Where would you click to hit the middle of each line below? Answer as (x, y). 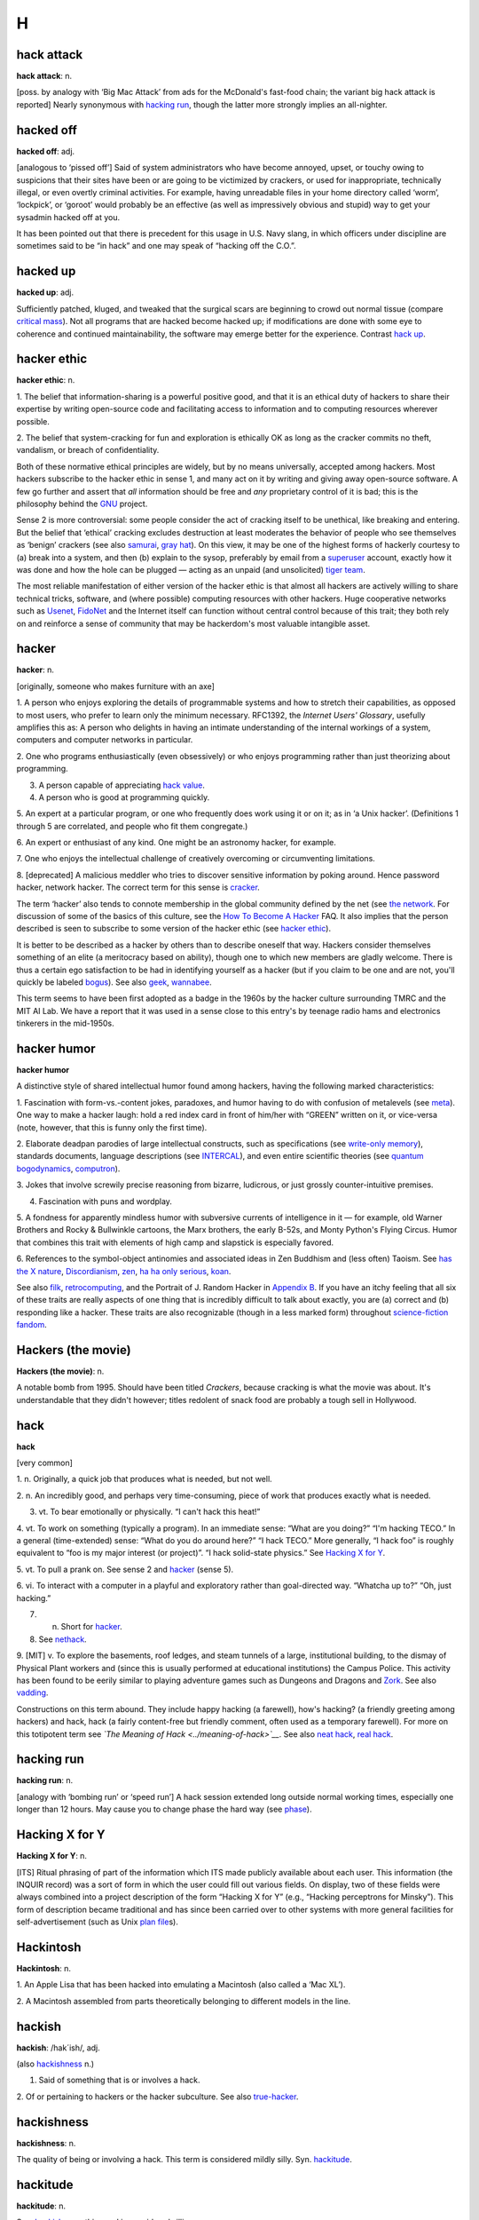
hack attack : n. (44, 76)
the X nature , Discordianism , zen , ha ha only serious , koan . (124, 1271)
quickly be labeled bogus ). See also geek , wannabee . (114, 982)
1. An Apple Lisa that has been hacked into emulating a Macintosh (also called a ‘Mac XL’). (181, 1985)
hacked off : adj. (46, 151)
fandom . (32, 1325)
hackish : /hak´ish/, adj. (59, 2048)
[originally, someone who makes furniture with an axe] (115, 686)
